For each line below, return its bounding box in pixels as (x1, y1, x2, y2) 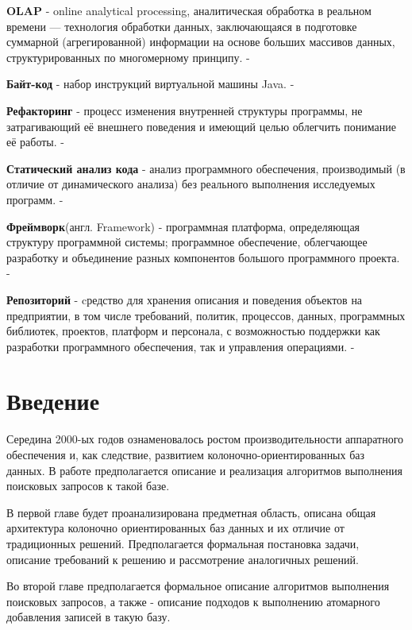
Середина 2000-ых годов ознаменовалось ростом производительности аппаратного (6, 431, 404, 447)
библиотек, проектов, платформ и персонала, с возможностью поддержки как (6, 323, 380, 339)
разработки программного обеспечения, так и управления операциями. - (6, 338, 355, 354)
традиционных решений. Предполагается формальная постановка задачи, (6, 535, 360, 551)
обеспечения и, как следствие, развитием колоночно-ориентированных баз (6, 446, 365, 462)
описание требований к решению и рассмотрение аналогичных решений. (6, 551, 359, 567)
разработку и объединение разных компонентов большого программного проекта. (6, 249, 400, 265)
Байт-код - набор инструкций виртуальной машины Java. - (6, 75, 295, 92)
